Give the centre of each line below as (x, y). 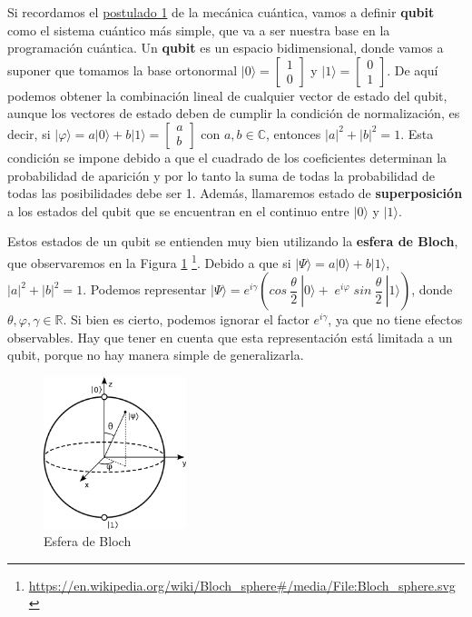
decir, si (29, 133)
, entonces (293, 133)
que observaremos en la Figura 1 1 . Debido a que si (149, 261)
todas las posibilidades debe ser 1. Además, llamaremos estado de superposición (235, 193)
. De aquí (413, 70)
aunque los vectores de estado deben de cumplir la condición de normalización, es (234, 113)
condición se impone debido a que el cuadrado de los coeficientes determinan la (227, 157)
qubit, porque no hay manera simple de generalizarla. (156, 355)
